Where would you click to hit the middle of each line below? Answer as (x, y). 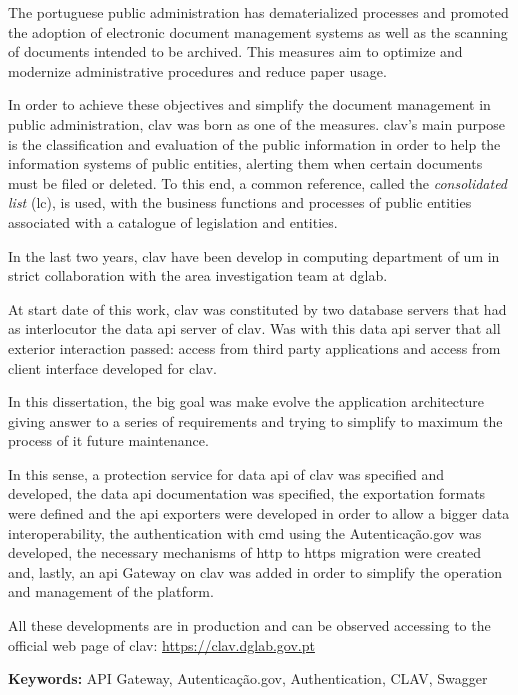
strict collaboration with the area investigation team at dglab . (198, 275)
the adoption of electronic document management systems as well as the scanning (258, 31)
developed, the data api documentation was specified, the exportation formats (247, 493)
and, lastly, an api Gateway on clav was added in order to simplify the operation (255, 571)
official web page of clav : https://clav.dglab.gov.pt (161, 644)
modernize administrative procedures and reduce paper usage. (197, 70)
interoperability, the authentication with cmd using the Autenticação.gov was (245, 532)
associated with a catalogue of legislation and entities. (173, 221)
